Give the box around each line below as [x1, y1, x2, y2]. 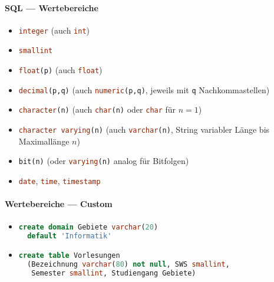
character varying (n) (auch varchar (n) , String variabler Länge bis [18, 123, 270, 136]
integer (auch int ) [18, 24, 90, 36]
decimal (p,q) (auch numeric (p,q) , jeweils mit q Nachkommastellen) [18, 83, 270, 96]
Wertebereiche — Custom [5, 198, 113, 210]
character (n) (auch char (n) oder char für [18, 103, 176, 116]
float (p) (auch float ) [18, 64, 103, 76]
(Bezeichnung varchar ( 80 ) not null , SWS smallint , [27, 260, 230, 269]
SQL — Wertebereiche [5, 1, 98, 14]
